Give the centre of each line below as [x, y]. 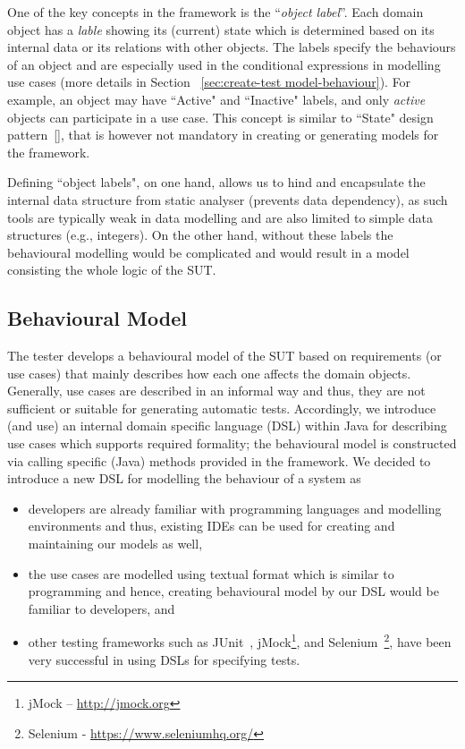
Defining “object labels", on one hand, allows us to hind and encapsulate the [216, 182]
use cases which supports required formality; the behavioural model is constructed [232, 443]
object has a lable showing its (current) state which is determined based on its [221, 29]
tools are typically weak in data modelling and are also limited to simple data [220, 217]
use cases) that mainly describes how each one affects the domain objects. [209, 373]
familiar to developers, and [101, 608]
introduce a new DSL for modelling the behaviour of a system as [184, 478]
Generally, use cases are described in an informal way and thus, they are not [216, 391]
